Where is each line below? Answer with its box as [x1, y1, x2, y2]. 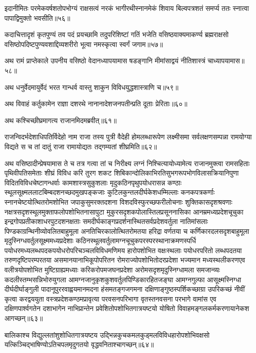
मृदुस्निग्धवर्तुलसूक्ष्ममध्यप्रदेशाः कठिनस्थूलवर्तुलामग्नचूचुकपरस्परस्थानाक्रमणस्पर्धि [4, 235, 196, 246]
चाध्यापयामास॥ [207, 55, 245, 66]
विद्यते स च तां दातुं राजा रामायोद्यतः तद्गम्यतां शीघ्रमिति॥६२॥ [4, 141, 157, 151]
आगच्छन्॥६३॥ [4, 313, 43, 323]
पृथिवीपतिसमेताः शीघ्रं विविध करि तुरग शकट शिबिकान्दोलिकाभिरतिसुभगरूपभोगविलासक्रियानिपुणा [4, 168, 239, 178]
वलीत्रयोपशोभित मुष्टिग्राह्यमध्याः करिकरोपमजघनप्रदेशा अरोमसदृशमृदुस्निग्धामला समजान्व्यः [4, 265, 220, 275]
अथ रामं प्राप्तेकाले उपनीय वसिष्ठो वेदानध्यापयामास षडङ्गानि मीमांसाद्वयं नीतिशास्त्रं [4, 55, 206, 66]
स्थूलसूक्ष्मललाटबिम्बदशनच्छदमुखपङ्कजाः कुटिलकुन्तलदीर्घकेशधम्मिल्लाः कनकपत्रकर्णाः [4, 187, 215, 197]
